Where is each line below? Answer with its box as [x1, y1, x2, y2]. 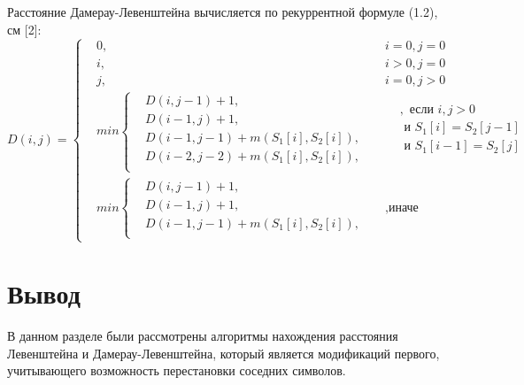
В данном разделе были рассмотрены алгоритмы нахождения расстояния [7, 327, 398, 345]
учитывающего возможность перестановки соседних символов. [7, 361, 346, 380]
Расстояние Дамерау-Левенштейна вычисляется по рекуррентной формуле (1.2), [7, 3, 438, 20]
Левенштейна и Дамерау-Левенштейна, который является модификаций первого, [7, 343, 440, 362]
